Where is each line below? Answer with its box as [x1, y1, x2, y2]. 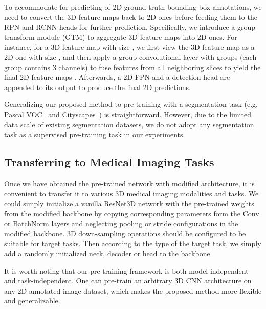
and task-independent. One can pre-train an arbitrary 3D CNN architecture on [4, 275, 252, 286]
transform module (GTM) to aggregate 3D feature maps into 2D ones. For [4, 31, 237, 42]
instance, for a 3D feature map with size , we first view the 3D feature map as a [4, 41, 255, 52]
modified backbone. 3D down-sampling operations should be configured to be [4, 228, 246, 238]
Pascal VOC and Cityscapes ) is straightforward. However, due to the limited [4, 108, 251, 119]
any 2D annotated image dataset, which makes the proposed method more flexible [4, 285, 262, 296]
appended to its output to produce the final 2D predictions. [4, 81, 191, 92]
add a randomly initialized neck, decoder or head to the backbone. [4, 248, 212, 259]
